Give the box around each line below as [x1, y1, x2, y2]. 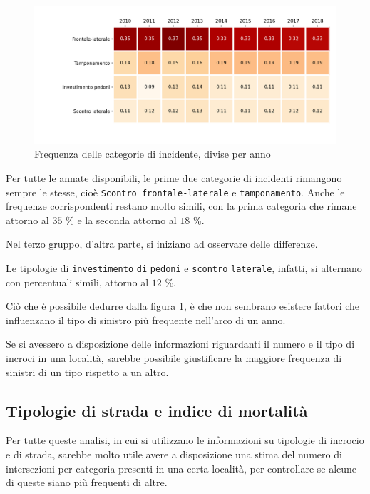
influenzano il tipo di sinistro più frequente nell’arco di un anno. [6, 312, 286, 327]
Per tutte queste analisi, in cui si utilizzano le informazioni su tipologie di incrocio [6, 433, 364, 448]
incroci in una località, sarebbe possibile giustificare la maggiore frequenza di [6, 351, 342, 366]
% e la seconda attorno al [66, 212, 177, 227]
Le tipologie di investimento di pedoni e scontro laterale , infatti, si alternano [6, 261, 362, 275]
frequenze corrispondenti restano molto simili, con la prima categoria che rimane [6, 198, 357, 213]
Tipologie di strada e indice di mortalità [6, 399, 308, 421]
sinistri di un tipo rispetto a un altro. [6, 364, 169, 379]
